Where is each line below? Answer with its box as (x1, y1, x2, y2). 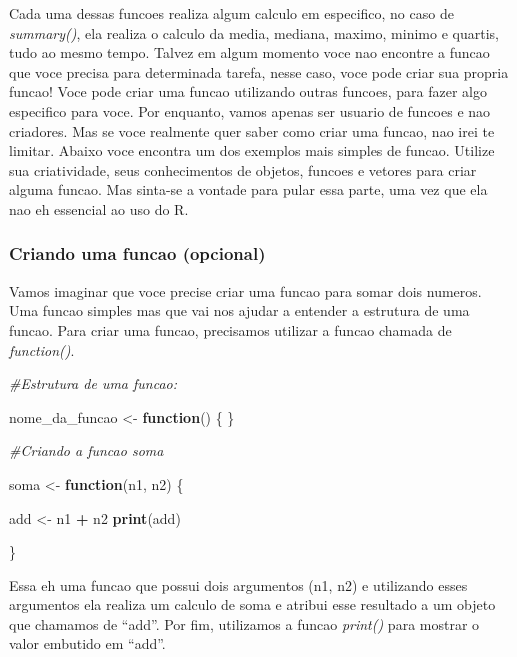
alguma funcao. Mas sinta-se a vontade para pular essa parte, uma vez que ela (9, 179, 488, 200)
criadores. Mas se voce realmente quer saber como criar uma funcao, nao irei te (9, 120, 495, 141)
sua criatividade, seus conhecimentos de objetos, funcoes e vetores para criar (9, 159, 477, 180)
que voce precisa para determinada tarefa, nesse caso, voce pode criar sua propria (9, 61, 509, 82)
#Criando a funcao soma (9, 440, 164, 461)
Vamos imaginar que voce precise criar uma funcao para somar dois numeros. (9, 280, 482, 301)
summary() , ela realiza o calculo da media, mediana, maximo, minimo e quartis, (9, 22, 499, 43)
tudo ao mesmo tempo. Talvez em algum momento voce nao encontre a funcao (9, 42, 490, 63)
